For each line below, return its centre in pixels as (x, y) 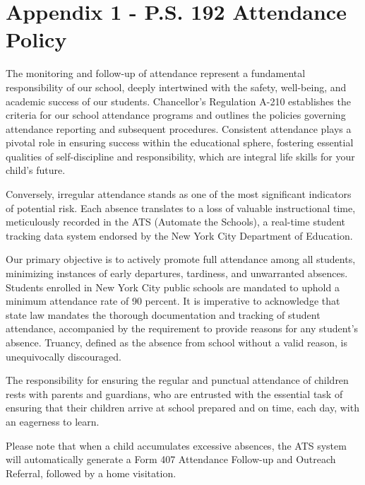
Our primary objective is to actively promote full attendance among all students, (181, 259)
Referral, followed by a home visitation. (91, 473)
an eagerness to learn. (53, 421)
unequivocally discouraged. (64, 356)
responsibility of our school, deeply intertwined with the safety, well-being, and (176, 87)
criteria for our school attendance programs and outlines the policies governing (176, 115)
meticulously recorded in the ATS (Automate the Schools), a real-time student (175, 222)
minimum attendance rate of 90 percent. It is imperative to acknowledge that (173, 301)
